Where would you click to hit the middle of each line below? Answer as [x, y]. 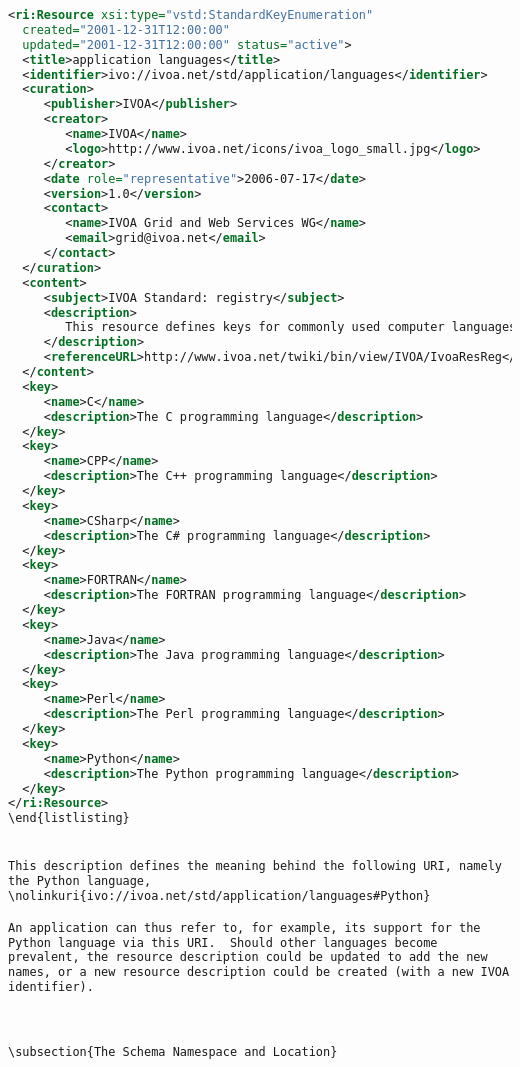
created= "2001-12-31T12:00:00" [126, 29]
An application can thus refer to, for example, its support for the [244, 927]
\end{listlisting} [69, 818]
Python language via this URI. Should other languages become [223, 942]
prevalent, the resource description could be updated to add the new [248, 957]
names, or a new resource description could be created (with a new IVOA [259, 972]
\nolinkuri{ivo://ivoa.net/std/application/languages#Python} [219, 896]
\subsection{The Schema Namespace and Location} [173, 1052]
